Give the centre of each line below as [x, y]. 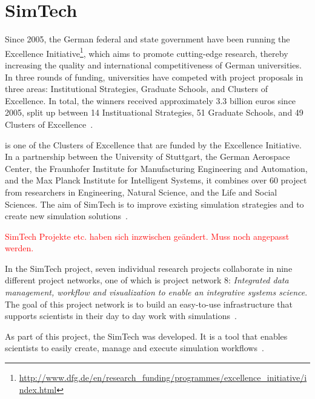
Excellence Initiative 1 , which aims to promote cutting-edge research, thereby [147, 52]
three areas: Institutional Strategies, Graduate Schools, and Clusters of [136, 89]
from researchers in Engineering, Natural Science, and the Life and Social [141, 192]
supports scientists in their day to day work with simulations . [121, 316]
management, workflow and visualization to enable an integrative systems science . [156, 292]
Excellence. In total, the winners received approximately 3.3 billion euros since [151, 100]
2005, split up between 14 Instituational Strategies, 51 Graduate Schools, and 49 [154, 112]
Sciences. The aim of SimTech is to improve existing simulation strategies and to [154, 204]
